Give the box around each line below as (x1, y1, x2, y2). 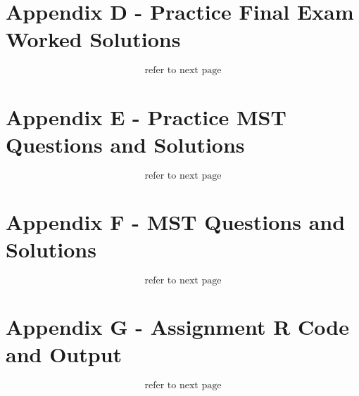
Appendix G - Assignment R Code (6, 312, 349, 341)
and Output (6, 340, 122, 369)
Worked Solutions (6, 25, 181, 53)
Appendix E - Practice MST (6, 102, 286, 131)
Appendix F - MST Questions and (6, 207, 346, 236)
